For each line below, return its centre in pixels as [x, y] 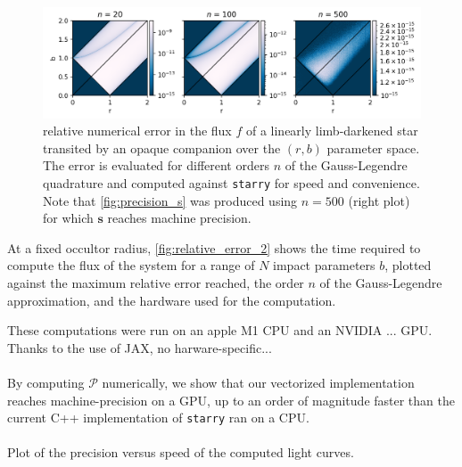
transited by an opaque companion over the [162, 147]
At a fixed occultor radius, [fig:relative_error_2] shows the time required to [214, 247]
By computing [46, 382]
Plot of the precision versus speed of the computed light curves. [181, 452]
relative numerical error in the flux [137, 131]
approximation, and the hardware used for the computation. [172, 300]
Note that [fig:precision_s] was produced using [170, 200]
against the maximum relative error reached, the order [156, 283]
